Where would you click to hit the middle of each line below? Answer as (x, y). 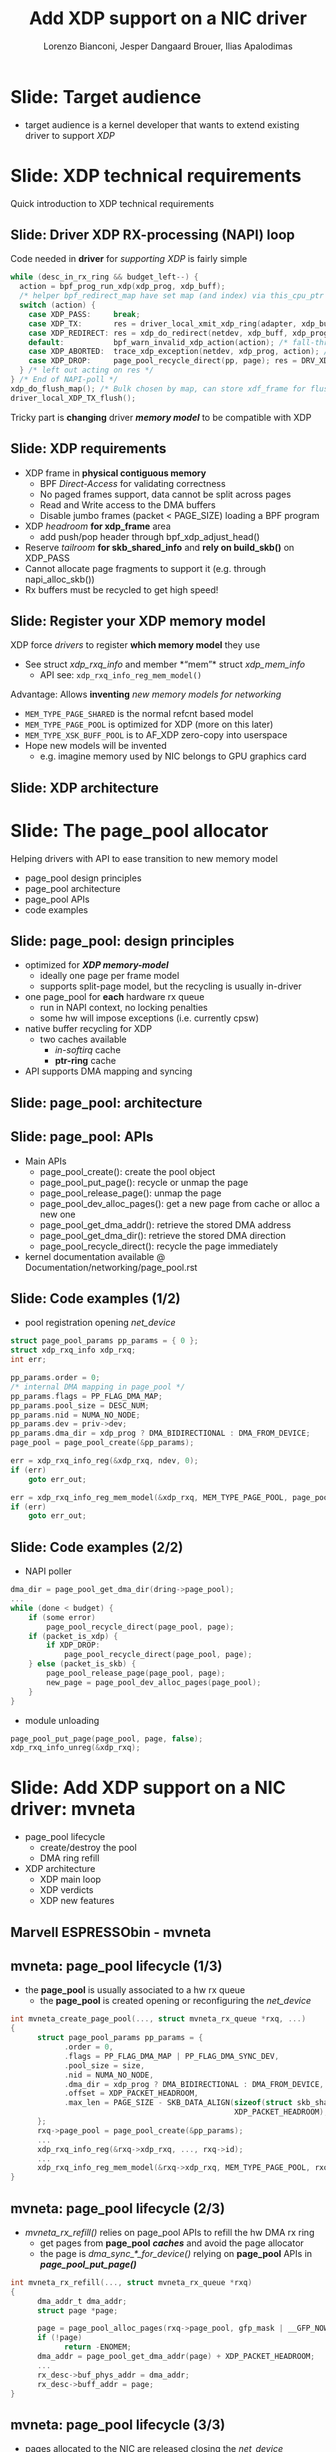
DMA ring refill (69, 1858)
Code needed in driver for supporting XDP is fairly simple (129, 259)
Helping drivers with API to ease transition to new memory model (144, 858)
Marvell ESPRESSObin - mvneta (111, 1932)
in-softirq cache (88, 1050)
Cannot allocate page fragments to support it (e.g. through (145, 568)
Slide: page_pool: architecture (106, 1102)
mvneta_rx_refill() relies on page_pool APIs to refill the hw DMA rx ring (169, 2232)
